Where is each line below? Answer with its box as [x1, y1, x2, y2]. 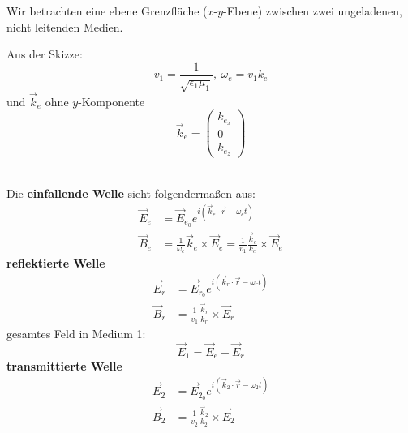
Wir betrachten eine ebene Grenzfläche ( [6, 2, 208, 19]
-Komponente [78, 92, 145, 109]
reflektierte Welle [6, 255, 105, 272]
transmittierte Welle [6, 358, 122, 375]
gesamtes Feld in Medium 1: [6, 324, 146, 341]
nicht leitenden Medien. [6, 18, 123, 35]
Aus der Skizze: [6, 45, 83, 62]
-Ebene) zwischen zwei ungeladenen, [223, 2, 402, 19]
